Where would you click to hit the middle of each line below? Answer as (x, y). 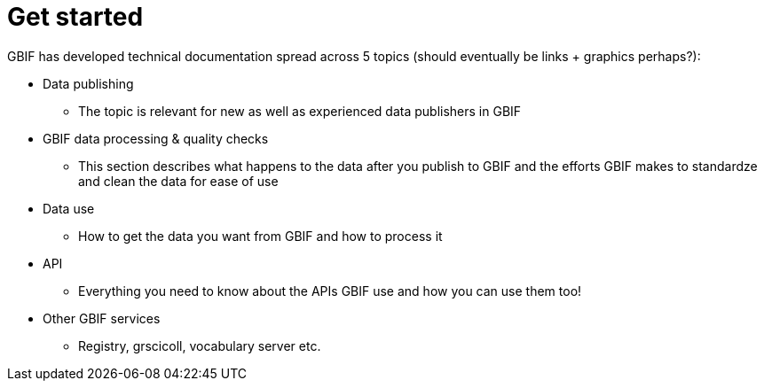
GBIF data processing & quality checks (156, 138)
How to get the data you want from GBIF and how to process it (260, 236)
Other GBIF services (102, 318)
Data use (69, 208)
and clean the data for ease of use (178, 181)
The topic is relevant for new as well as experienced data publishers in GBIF (300, 111)
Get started (75, 17)
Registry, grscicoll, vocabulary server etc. (200, 345)
